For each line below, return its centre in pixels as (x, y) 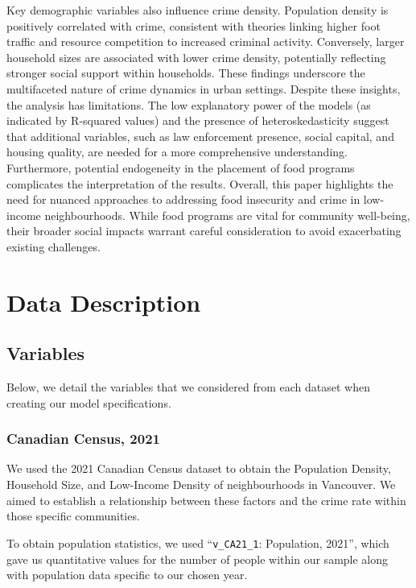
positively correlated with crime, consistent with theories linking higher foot (194, 25)
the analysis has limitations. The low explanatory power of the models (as (189, 104)
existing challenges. (54, 246)
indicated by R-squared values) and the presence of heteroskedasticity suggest (198, 120)
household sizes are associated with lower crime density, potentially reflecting (196, 57)
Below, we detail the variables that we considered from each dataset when (188, 387)
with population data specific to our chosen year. (127, 575)
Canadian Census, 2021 (83, 439)
